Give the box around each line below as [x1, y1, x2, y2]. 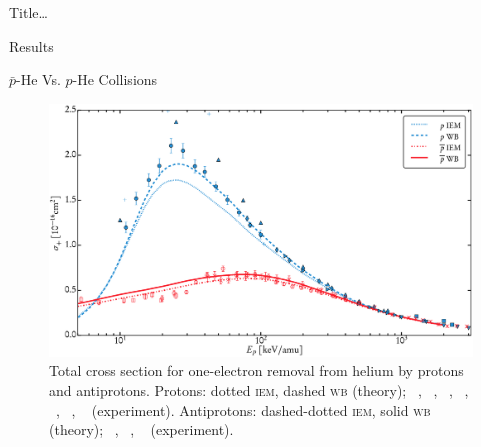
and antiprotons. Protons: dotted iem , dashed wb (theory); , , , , [49, 379, 469, 400]
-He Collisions [72, 69, 158, 90]
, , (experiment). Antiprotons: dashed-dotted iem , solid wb [56, 399, 431, 420]
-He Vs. [16, 69, 61, 90]
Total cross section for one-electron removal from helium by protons [49, 360, 464, 381]
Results [9, 35, 54, 56]
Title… [9, 2, 48, 22]
